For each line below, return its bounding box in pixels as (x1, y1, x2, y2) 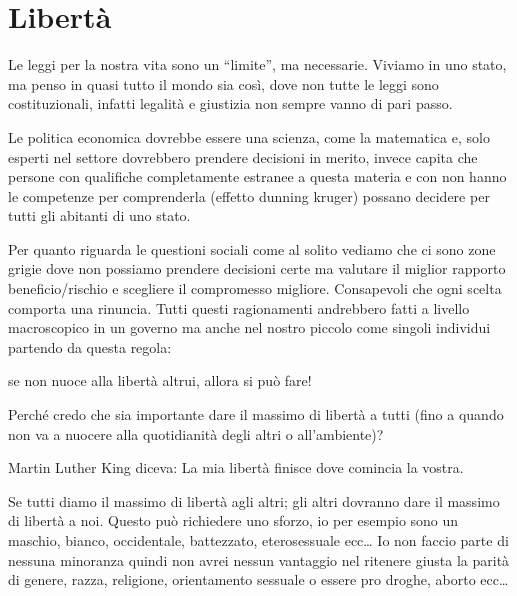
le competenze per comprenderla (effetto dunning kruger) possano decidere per (8, 185, 490, 206)
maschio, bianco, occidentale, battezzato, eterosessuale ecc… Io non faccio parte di (8, 530, 509, 550)
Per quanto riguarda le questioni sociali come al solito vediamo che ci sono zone (8, 238, 496, 259)
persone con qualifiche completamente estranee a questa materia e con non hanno (8, 166, 507, 187)
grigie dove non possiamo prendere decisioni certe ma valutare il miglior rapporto (8, 258, 506, 279)
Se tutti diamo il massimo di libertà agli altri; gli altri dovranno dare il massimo (8, 490, 500, 511)
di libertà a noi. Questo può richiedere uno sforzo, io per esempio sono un (8, 510, 459, 531)
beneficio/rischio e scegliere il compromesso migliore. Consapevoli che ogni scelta (8, 278, 502, 299)
